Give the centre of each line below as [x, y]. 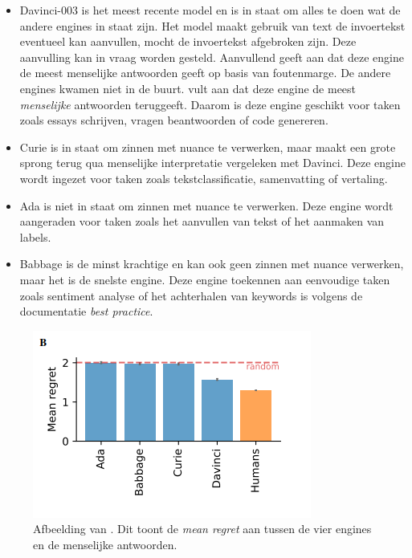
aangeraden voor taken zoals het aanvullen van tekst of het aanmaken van [202, 221]
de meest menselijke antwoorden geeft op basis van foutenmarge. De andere [205, 73]
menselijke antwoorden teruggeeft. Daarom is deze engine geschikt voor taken [210, 104]
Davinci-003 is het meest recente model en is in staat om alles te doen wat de [210, 10]
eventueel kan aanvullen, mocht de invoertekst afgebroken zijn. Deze [188, 41]
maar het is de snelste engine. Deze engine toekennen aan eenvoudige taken [205, 279]
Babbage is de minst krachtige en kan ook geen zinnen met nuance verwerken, [212, 264]
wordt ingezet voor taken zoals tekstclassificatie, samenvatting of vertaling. [204, 178]
